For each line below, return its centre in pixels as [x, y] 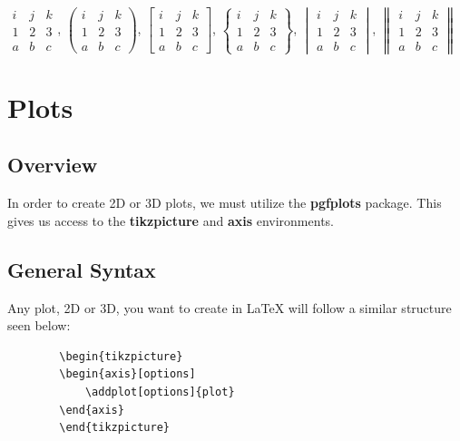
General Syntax [82, 269]
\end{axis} [92, 410]
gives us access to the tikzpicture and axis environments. [171, 220]
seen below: [39, 325]
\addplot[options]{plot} [160, 392]
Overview [53, 165]
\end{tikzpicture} [114, 428]
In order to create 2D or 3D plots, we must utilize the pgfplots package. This [225, 203]
